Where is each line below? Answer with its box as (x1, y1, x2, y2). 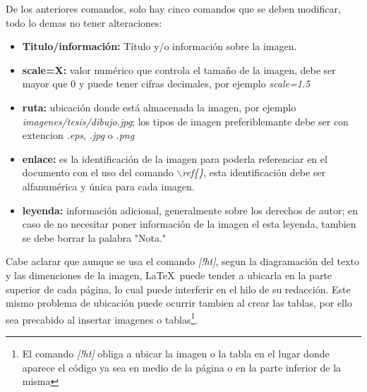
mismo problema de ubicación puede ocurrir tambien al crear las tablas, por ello (6, 295, 352, 310)
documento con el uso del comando (22, 165, 174, 180)
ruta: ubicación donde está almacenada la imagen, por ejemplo (22, 99, 296, 114)
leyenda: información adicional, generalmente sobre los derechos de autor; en (22, 202, 358, 217)
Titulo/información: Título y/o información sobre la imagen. (22, 39, 297, 54)
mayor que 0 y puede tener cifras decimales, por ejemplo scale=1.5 (22, 76, 311, 91)
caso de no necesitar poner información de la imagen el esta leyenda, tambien (22, 216, 356, 231)
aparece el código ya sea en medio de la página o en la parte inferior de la (22, 360, 342, 374)
